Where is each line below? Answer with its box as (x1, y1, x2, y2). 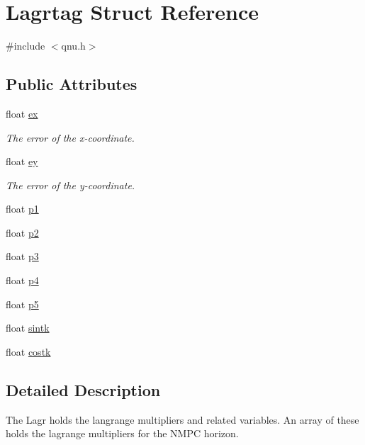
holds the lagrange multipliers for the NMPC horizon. (6, 426, 239, 441)
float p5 (6, 296, 39, 311)
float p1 (6, 201, 39, 216)
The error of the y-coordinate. (6, 177, 135, 192)
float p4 (6, 273, 39, 288)
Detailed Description (6, 378, 161, 400)
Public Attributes (6, 73, 137, 95)
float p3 (6, 249, 39, 264)
